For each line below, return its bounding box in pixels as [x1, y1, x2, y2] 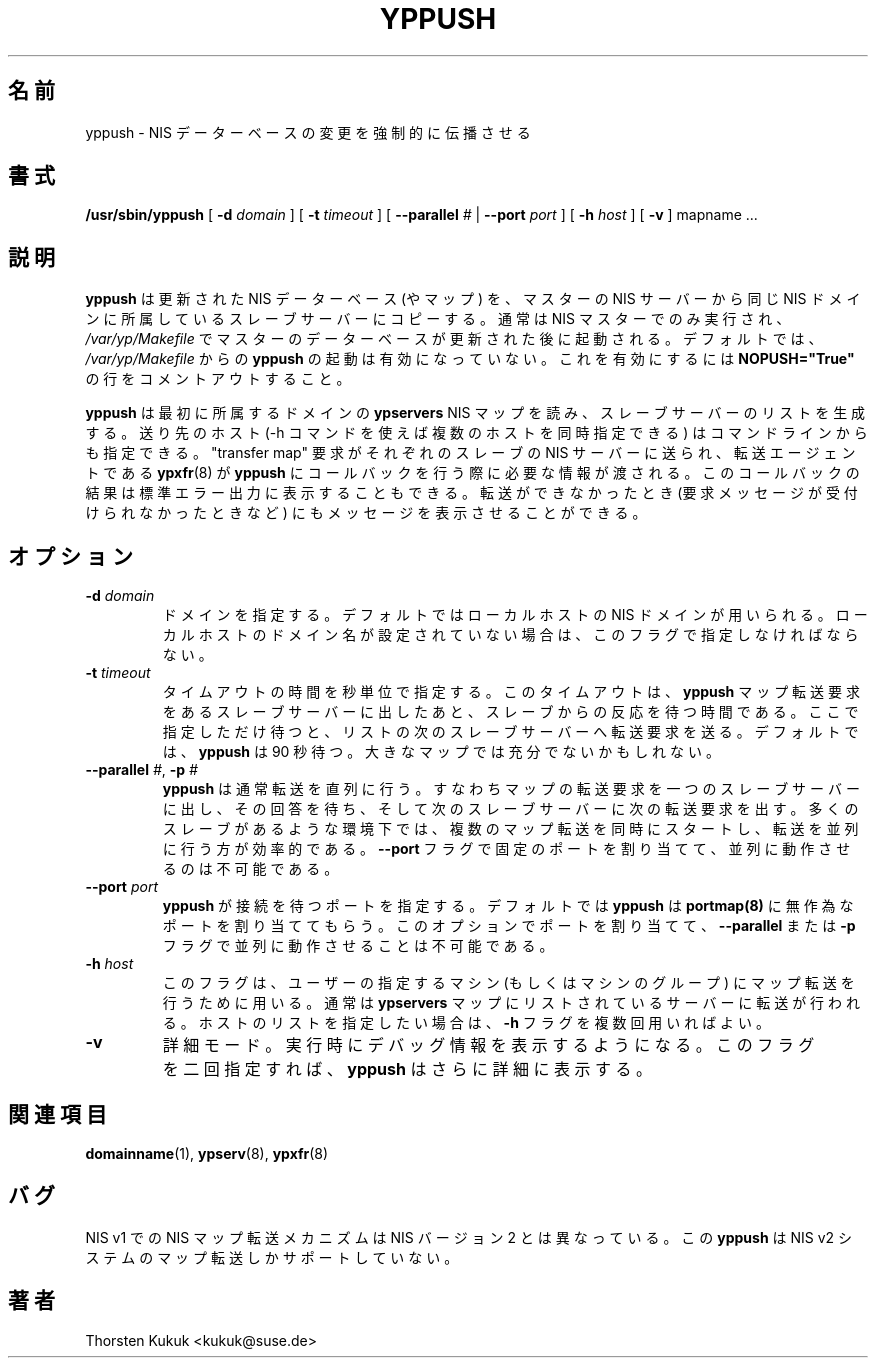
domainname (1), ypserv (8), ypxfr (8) [85, 1144, 329, 1162]
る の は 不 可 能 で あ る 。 [162, 860, 339, 878]
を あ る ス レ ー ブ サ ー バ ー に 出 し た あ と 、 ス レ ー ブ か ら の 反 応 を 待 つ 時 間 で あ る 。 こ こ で [162, 703, 859, 721]
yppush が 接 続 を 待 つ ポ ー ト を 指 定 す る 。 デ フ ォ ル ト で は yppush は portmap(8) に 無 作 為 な [162, 897, 854, 915]
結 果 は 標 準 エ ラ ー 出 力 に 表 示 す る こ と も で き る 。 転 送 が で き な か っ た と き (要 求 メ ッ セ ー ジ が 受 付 [85, 484, 858, 502]
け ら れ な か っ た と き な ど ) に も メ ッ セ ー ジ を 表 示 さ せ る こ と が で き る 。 [85, 504, 647, 522]
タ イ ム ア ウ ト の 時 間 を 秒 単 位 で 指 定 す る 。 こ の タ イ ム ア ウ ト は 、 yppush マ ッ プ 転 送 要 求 [162, 683, 860, 701]
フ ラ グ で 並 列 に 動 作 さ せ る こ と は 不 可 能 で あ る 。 [162, 937, 554, 955]
